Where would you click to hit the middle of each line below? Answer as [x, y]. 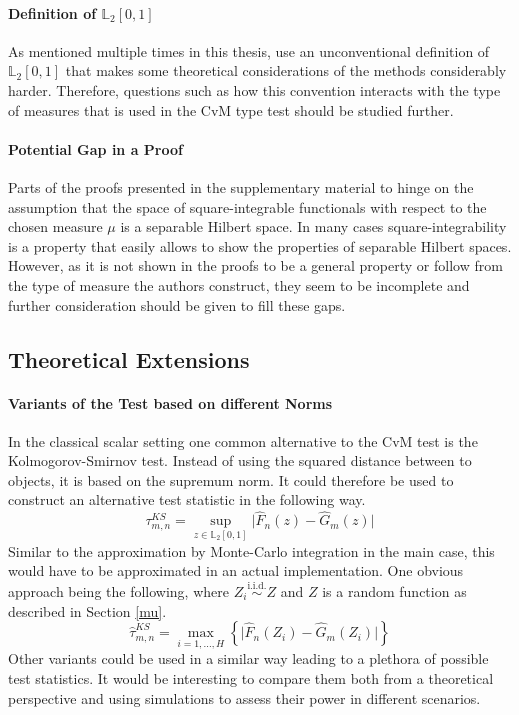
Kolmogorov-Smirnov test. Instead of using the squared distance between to [240, 460]
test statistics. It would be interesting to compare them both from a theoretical [251, 677]
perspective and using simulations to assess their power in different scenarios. [244, 697]
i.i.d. [257, 586]
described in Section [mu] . [87, 610]
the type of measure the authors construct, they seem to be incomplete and [239, 284]
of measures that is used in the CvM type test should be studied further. [231, 109]
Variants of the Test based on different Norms [170, 402]
